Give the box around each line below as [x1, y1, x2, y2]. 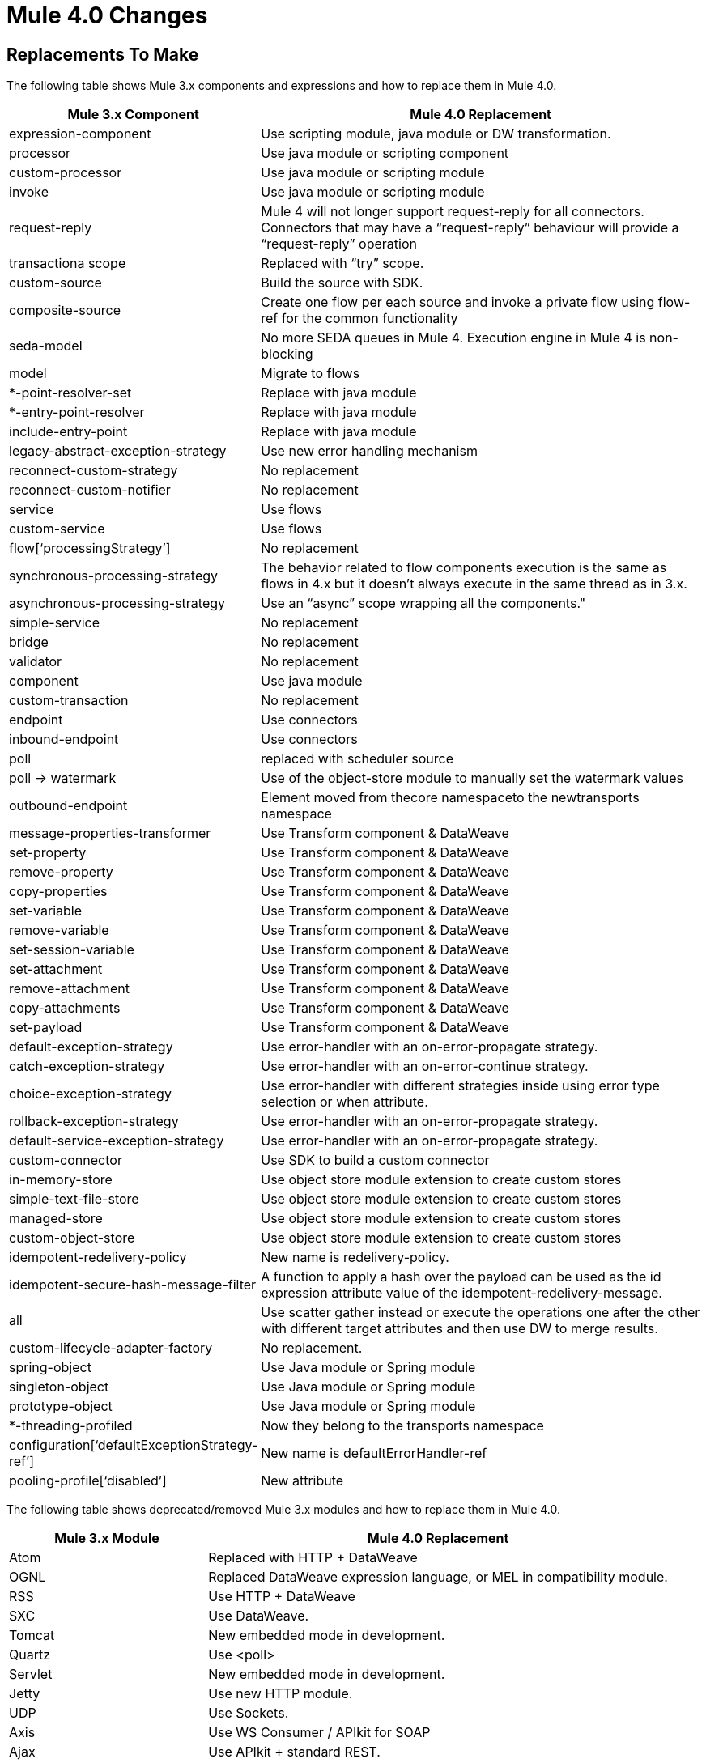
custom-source [9, 274, 102, 291]
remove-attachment [9, 980, 130, 997]
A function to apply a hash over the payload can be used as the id [261, 1268, 661, 1285]
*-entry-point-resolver [9, 404, 145, 421]
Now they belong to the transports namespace [261, 1417, 544, 1434]
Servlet [9, 1666, 53, 1683]
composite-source [9, 302, 121, 319]
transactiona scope [9, 255, 126, 272]
